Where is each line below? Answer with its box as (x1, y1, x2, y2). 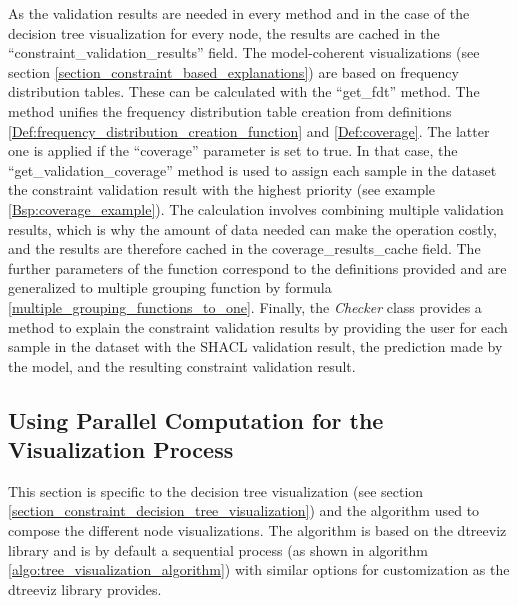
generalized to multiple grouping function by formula (8, 277, 332, 298)
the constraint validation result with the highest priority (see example (8, 179, 436, 200)
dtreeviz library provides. (8, 578, 162, 599)
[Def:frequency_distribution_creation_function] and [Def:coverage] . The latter (8, 120, 490, 141)
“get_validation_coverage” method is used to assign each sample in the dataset (8, 159, 497, 180)
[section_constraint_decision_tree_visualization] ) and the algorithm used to (8, 500, 480, 521)
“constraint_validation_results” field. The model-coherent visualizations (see (8, 42, 480, 63)
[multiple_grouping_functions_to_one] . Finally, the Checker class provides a (8, 296, 482, 317)
